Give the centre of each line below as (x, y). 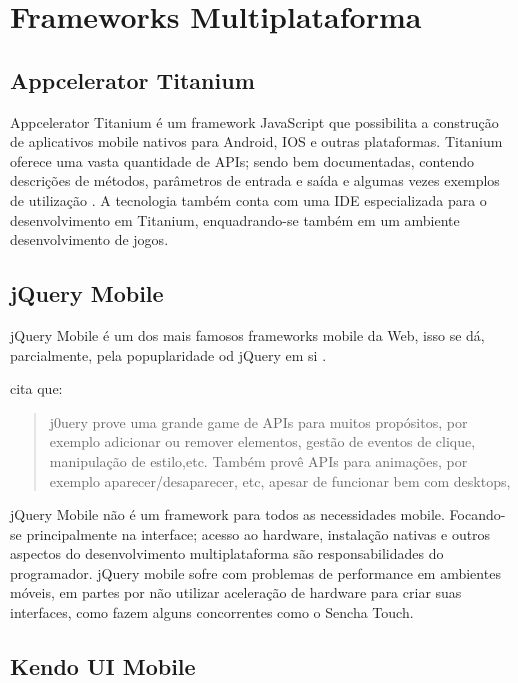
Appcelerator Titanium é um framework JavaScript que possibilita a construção (254, 121)
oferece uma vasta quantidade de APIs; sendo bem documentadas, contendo (242, 160)
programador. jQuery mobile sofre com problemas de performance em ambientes (255, 572)
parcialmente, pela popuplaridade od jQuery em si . (168, 354)
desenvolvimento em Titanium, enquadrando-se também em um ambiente (235, 219)
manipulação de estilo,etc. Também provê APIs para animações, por (258, 460)
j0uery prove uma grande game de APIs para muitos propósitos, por (258, 421)
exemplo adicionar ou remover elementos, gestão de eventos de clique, (262, 441)
